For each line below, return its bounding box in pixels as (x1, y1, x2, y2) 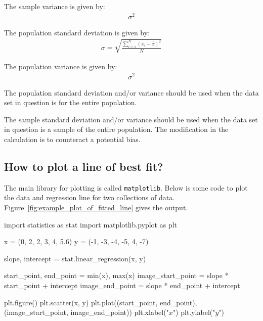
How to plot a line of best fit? (4, 158, 163, 174)
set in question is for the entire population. (4, 97, 137, 108)
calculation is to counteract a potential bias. (4, 133, 141, 144)
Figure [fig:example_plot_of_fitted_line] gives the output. (4, 202, 188, 212)
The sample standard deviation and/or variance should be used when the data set (4, 114, 258, 124)
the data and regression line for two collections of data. (4, 192, 175, 203)
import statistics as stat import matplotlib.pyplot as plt (4, 219, 178, 230)
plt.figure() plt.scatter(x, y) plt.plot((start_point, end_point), (4, 297, 197, 307)
